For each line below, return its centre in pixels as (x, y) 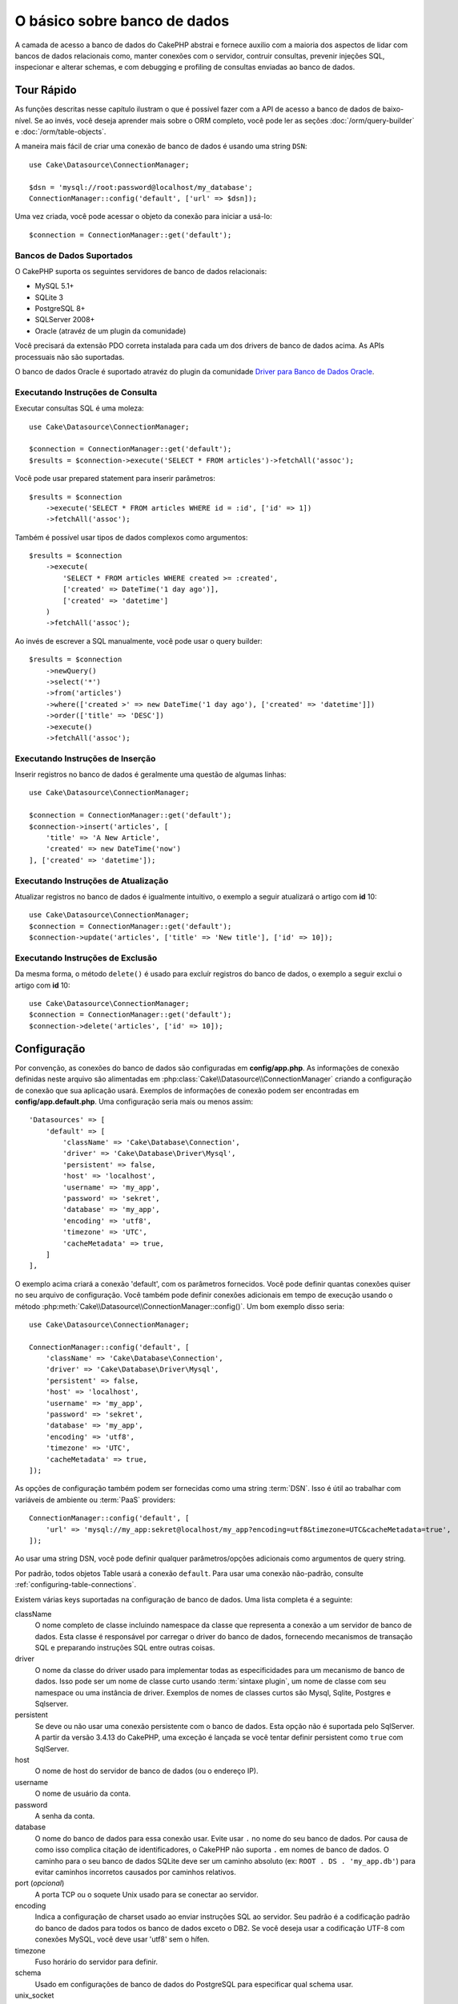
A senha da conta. (65, 1816)
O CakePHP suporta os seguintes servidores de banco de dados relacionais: (141, 271)
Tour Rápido (46, 90)
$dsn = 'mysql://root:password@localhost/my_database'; (141, 187)
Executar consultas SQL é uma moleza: (79, 408)
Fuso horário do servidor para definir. (96, 1962)
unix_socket (34, 1995)
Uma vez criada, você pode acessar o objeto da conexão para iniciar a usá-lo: (143, 216)
